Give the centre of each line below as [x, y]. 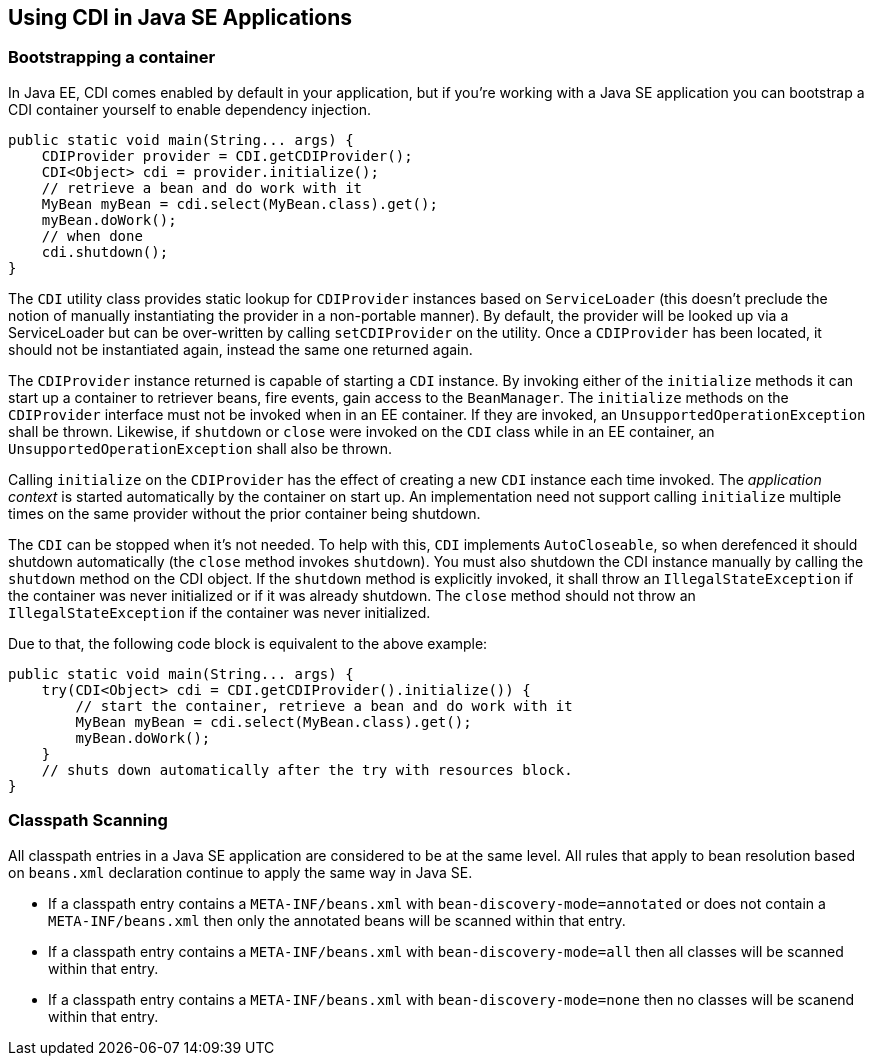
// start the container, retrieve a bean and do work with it [324, 705]
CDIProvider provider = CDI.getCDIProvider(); [227, 155]
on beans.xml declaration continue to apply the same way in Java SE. [240, 872]
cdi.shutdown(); [105, 251]
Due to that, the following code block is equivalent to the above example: [248, 643]
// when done [92, 235]
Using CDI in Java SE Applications [180, 17]
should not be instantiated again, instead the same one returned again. [240, 349]
